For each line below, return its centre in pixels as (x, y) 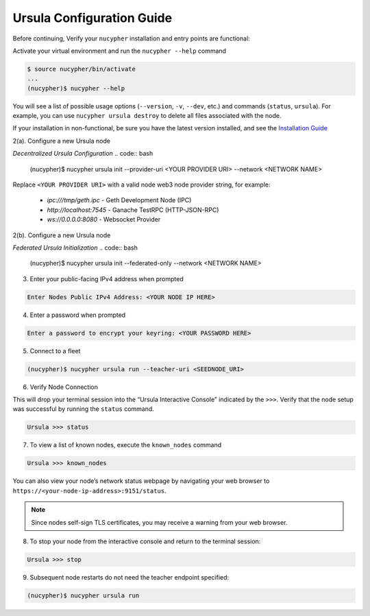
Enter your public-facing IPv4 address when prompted (107, 279)
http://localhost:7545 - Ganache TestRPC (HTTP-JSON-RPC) (133, 210)
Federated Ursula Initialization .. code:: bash (75, 248)
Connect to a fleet (55, 351)
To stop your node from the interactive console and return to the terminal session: (145, 541)
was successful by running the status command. (83, 409)
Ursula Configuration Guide (92, 18)
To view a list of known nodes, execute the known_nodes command (126, 445)
